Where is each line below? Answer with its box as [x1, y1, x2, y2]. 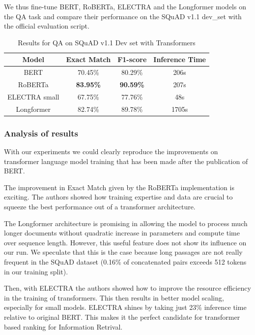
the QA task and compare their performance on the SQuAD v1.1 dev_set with [4, 11, 242, 21]
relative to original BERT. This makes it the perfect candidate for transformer [4, 311, 240, 322]
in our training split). [4, 266, 68, 276]
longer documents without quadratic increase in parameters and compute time [4, 228, 240, 238]
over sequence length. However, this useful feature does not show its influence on [4, 237, 247, 247]
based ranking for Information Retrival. [4, 321, 123, 332]
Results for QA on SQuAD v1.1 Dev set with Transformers [18, 37, 196, 47]
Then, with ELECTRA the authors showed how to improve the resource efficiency [4, 283, 251, 293]
